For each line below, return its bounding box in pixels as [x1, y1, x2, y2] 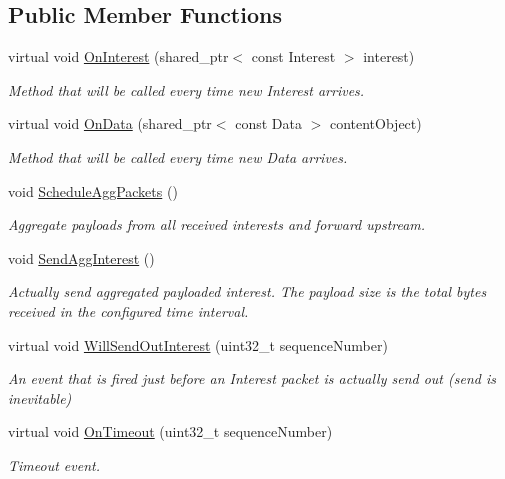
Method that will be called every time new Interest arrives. [8, 79, 365, 100]
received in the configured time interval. [8, 300, 249, 321]
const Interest [251, 46, 336, 67]
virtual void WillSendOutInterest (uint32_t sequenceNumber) [8, 334, 388, 355]
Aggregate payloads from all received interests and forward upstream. [8, 214, 426, 235]
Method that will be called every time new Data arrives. [8, 146, 348, 167]
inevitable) [8, 387, 72, 408]
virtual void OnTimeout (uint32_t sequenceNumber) [8, 421, 333, 442]
